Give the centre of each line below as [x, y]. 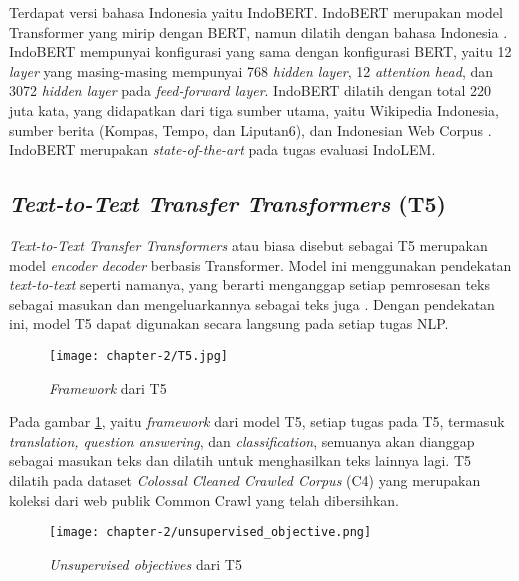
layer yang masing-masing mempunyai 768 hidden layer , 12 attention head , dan [251, 70]
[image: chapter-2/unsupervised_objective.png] [210, 532]
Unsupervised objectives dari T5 [145, 563]
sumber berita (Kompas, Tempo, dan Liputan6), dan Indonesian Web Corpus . [250, 129]
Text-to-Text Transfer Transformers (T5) [227, 203]
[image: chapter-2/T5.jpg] [138, 355]
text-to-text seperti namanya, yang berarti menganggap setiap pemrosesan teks [249, 284]
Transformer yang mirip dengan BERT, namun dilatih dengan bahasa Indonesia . [258, 31]
